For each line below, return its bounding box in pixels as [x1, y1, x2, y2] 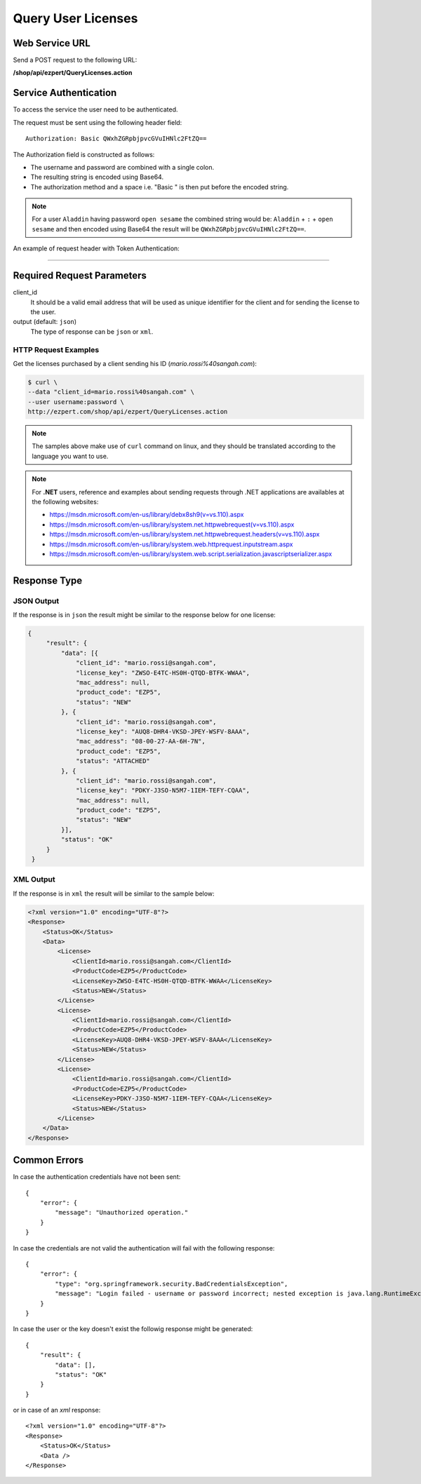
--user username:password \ [27, 398, 124, 406]
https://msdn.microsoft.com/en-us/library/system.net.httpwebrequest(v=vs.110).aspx [49, 520, 295, 529]
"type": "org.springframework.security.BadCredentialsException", [55, 1280, 288, 1288]
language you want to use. [32, 452, 109, 460]
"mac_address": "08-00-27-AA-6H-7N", [76, 737, 206, 746]
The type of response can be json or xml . [30, 327, 154, 336]
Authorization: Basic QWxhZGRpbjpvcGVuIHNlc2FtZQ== [25, 135, 207, 143]
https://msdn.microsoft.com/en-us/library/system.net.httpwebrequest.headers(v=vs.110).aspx [49, 530, 320, 539]
